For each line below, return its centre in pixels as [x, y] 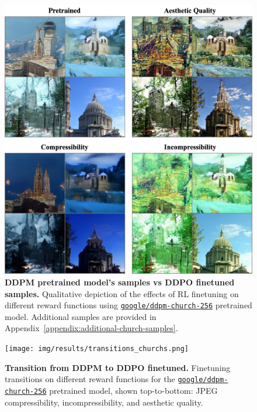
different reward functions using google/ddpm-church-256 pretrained [128, 305]
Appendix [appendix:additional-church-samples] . [91, 328]
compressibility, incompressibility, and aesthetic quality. [104, 402]
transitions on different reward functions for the [90, 379]
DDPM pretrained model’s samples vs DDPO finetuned [120, 282]
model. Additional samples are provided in [81, 316]
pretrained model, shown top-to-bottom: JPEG [133, 390]
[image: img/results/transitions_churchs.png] [97, 349]
